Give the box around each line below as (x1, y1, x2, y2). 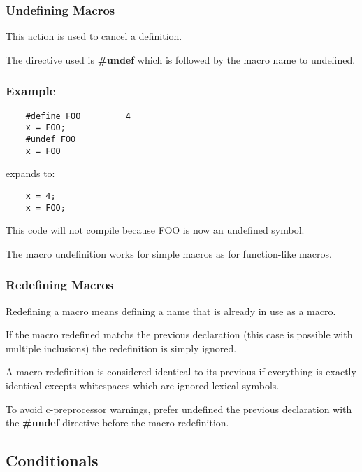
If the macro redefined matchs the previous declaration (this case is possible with (6, 327, 353, 342)
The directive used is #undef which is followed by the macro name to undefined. (6, 52, 356, 67)
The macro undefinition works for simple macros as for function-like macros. (6, 246, 332, 261)
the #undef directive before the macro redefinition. (6, 415, 229, 430)
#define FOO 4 (25, 111, 131, 121)
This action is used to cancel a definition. (6, 29, 182, 43)
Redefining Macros (6, 276, 114, 293)
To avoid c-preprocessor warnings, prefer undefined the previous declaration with (6, 401, 352, 416)
